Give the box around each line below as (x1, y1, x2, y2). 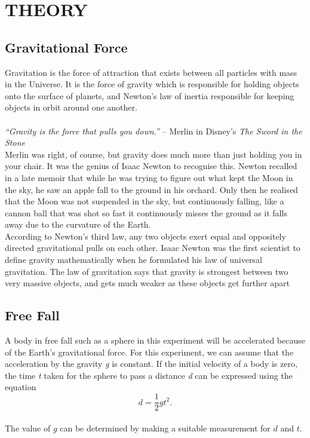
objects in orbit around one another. (5, 101, 137, 114)
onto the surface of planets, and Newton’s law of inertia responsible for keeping (5, 89, 294, 102)
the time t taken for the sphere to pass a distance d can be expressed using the (5, 369, 293, 381)
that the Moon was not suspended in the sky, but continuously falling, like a (5, 195, 284, 207)
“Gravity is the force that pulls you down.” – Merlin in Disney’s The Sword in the (5, 124, 302, 137)
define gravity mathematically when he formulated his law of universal (5, 253, 262, 266)
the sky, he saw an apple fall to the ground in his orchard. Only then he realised (5, 183, 298, 195)
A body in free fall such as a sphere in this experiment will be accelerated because (5, 334, 305, 347)
